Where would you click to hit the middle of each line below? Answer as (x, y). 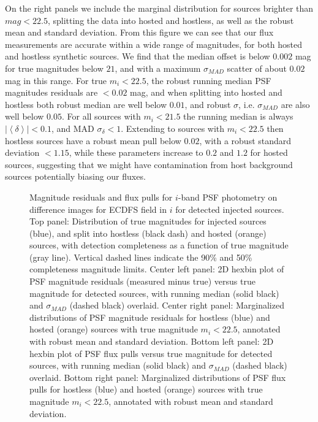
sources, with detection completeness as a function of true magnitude (159, 245)
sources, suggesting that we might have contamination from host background (149, 164)
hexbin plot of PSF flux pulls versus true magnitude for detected (151, 353)
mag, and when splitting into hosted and (206, 92)
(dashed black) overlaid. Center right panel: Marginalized (177, 305)
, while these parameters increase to (136, 152)
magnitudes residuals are (51, 92)
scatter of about (257, 68)
